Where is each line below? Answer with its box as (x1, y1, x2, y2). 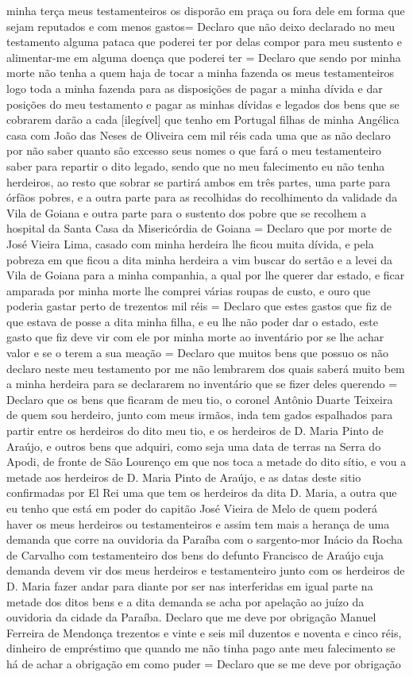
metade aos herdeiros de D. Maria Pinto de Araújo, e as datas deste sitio (6, 468, 361, 485)
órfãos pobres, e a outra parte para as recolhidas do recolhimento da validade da (6, 189, 398, 206)
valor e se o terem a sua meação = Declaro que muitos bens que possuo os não (6, 344, 389, 361)
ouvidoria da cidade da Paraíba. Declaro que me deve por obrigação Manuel (6, 609, 376, 625)
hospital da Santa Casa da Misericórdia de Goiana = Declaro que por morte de (6, 220, 392, 237)
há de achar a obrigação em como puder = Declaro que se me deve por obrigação (6, 655, 401, 671)
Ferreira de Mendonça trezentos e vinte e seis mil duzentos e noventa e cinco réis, (6, 624, 402, 640)
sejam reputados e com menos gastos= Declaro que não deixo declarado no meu (6, 17, 396, 34)
